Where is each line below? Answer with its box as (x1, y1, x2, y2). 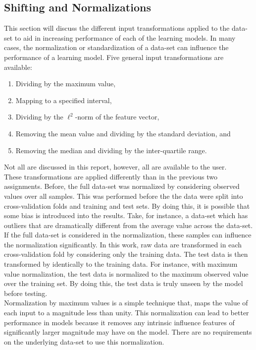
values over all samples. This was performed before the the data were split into (4, 190, 243, 201)
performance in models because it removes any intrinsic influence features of (4, 317, 235, 327)
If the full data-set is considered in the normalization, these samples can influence (4, 230, 252, 240)
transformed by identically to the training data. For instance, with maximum (4, 259, 238, 269)
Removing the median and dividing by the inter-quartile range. (15, 145, 207, 155)
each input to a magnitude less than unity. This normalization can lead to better (4, 307, 249, 318)
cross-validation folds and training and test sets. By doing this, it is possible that (4, 200, 250, 211)
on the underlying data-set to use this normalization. (4, 336, 164, 347)
